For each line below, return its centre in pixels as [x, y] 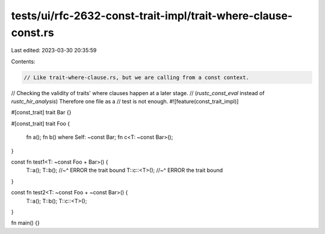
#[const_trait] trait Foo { [41, 123]
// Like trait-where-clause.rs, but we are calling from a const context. [137, 77]
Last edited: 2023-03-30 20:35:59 [54, 51]
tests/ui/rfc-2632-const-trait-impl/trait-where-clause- [152, 16]
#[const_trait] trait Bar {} [41, 112]
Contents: [23, 61]
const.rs [32, 32]
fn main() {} [26, 223]
